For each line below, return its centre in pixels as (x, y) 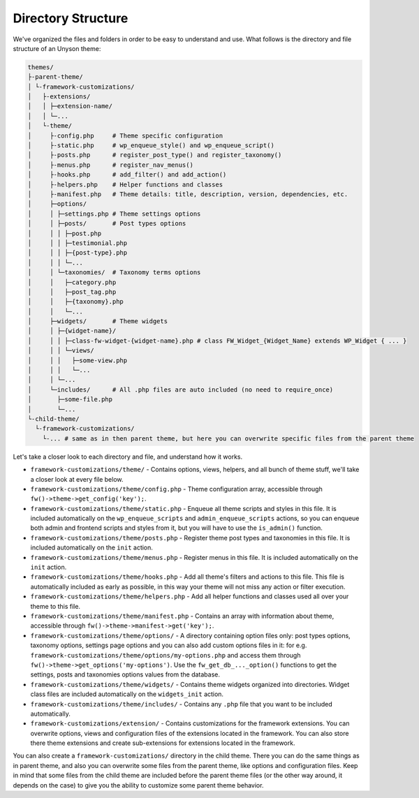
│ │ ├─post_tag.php (72, 292)
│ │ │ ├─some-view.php (78, 360)
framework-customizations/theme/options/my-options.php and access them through (166, 655)
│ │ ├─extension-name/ (70, 106)
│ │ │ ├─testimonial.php (78, 243)
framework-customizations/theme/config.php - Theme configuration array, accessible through (176, 489)
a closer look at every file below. (77, 479)
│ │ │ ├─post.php (65, 233)
